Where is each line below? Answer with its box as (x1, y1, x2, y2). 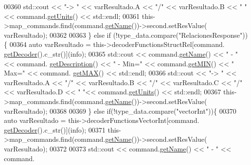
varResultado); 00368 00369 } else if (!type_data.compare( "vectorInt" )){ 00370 (4, 105, 236, 116)
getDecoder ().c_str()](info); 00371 (4, 124, 106, 135)
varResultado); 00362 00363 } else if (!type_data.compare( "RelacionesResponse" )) (4, 30, 248, 40)
